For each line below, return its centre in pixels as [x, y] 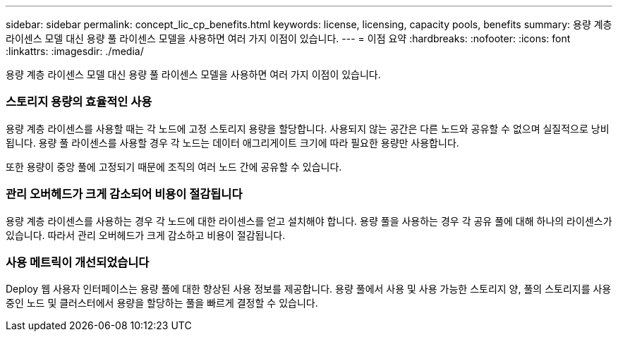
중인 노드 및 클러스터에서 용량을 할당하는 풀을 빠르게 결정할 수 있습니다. [162, 303]
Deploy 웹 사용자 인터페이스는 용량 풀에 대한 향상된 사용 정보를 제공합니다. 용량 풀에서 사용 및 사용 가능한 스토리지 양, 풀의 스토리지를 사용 [309, 289]
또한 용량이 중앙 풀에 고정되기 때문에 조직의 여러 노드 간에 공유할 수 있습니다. [174, 166]
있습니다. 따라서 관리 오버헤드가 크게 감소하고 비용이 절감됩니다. [146, 235]
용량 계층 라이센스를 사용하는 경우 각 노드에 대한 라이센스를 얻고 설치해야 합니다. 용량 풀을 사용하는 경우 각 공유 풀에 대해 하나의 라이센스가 [309, 221]
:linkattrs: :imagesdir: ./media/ [75, 51]
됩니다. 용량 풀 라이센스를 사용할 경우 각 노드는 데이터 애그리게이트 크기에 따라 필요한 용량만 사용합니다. [232, 142]
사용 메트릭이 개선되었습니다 [78, 262]
